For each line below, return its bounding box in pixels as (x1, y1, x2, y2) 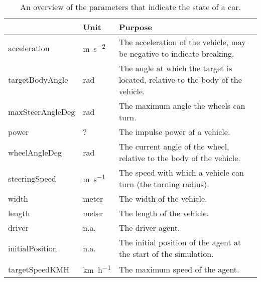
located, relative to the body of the (118, 74, 242, 85)
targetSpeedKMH (8, 263, 70, 275)
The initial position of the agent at (118, 236, 241, 248)
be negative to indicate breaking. (118, 48, 234, 59)
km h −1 (83, 262, 111, 276)
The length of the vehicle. (118, 207, 209, 219)
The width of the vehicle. (118, 193, 207, 204)
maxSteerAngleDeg (8, 105, 75, 117)
